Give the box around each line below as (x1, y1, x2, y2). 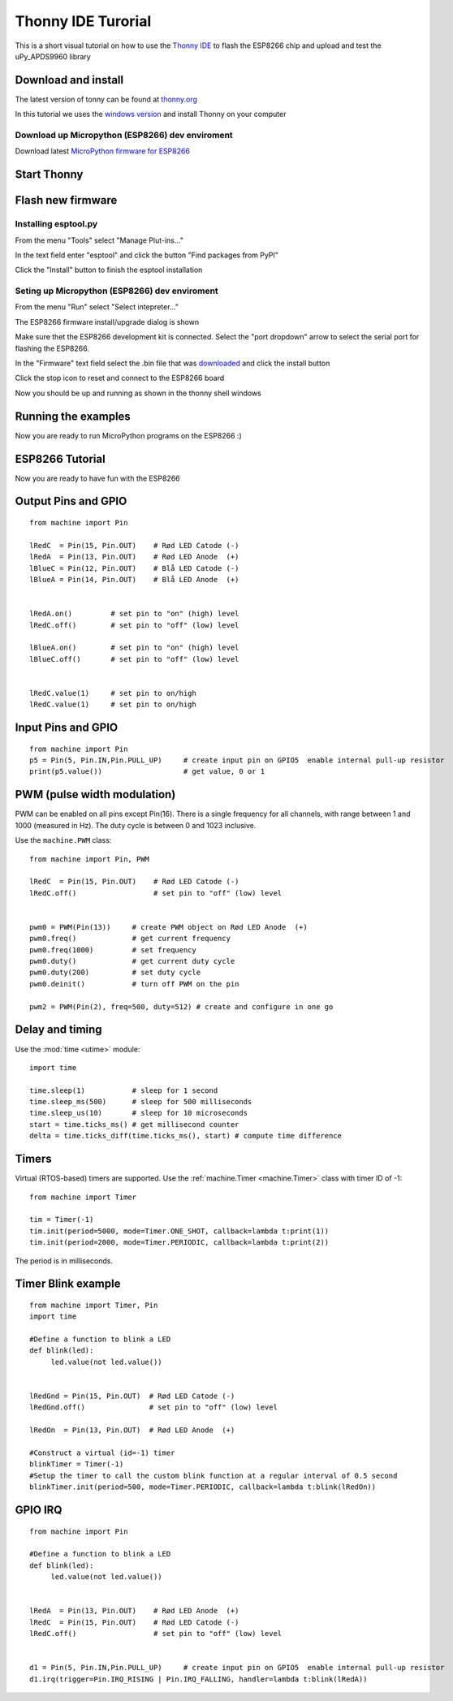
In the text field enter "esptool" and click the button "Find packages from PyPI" (15, 250, 279, 260)
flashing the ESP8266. (15, 343, 89, 353)
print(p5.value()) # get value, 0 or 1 (29, 767, 265, 776)
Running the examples (15, 409, 132, 423)
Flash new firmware (15, 193, 118, 207)
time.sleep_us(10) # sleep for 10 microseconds (29, 1108, 248, 1118)
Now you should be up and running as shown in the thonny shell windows (15, 388, 261, 398)
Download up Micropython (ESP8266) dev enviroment (15, 130, 233, 140)
